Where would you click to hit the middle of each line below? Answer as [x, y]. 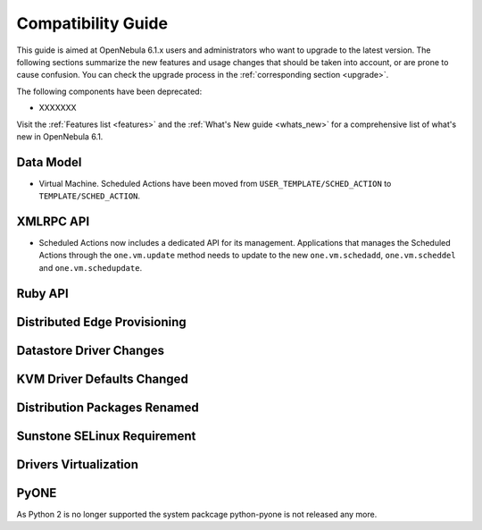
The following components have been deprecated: [109, 91]
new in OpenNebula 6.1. [60, 136]
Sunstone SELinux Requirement [106, 436]
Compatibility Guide [92, 23]
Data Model [49, 162]
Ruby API [42, 294]
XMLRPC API [53, 222]
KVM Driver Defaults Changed [103, 379]
